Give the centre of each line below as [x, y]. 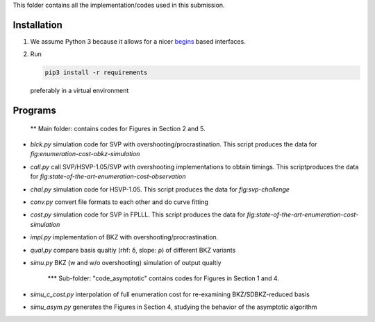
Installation [37, 25]
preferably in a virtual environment [80, 91]
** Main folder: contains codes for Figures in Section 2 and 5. [118, 128]
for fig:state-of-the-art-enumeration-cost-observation [108, 176]
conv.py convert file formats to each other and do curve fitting [119, 202]
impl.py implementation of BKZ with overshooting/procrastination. [124, 237]
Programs [35, 111]
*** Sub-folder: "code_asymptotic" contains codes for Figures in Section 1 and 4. [163, 278]
